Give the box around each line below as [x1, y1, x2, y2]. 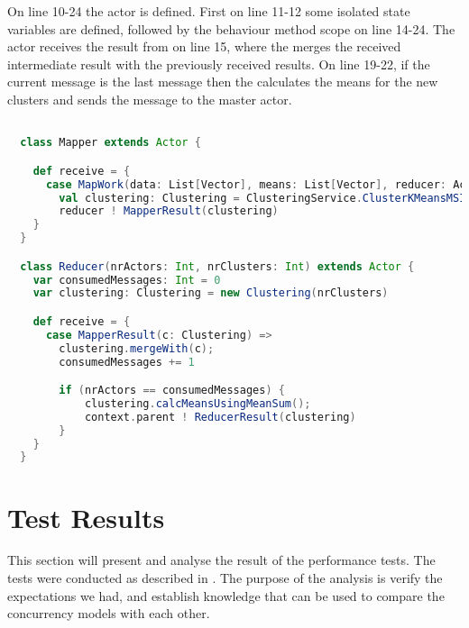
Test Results [7, 498, 165, 535]
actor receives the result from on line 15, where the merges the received [7, 37, 401, 56]
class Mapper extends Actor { [20, 136, 201, 150]
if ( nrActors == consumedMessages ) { [59, 384, 285, 397]
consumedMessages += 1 [59, 355, 195, 369]
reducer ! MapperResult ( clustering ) [59, 205, 279, 218]
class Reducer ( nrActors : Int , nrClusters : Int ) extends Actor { [20, 259, 415, 273]
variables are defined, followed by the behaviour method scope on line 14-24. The [7, 19, 455, 38]
